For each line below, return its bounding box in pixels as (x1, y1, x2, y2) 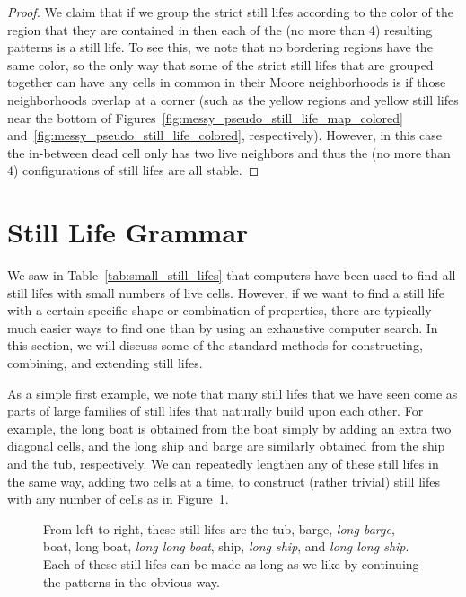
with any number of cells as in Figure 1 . (7, 489, 229, 508)
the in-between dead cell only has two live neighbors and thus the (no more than (7, 143, 451, 162)
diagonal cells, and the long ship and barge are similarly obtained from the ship (7, 436, 445, 455)
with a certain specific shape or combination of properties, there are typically (7, 301, 432, 320)
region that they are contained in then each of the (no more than (7, 20, 365, 39)
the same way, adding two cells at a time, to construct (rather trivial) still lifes (7, 471, 440, 490)
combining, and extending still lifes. (7, 354, 203, 373)
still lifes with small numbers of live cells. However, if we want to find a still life (7, 283, 444, 302)
